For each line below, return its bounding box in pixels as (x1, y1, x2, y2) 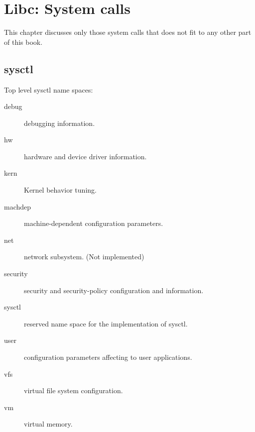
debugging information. (24, 117, 95, 128)
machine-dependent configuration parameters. (24, 218, 163, 228)
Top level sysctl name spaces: (4, 84, 93, 95)
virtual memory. (24, 419, 73, 429)
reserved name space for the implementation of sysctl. (24, 318, 188, 328)
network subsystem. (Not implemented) (24, 251, 144, 262)
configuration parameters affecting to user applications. (24, 352, 192, 362)
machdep (4, 201, 31, 212)
